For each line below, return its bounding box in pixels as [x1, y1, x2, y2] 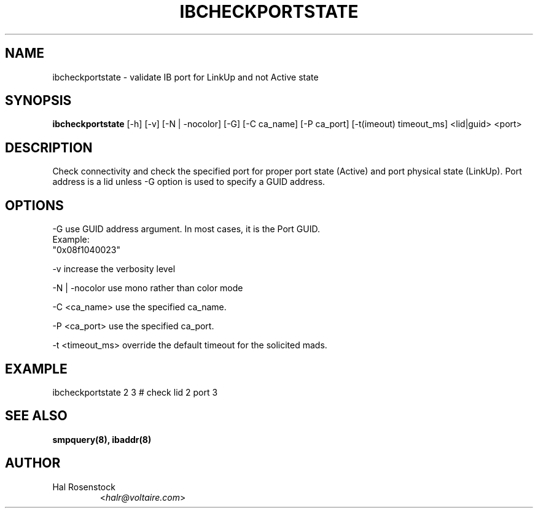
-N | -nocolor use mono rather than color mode [52, 283, 243, 294]
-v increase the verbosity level [52, 264, 176, 275]
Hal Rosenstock [52, 481, 115, 492]
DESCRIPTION [5, 139, 93, 155]
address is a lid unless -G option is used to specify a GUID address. [52, 176, 326, 187]
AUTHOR [5, 455, 61, 471]
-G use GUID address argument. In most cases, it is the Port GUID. [52, 224, 321, 235]
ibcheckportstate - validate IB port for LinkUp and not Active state [52, 71, 319, 82]
